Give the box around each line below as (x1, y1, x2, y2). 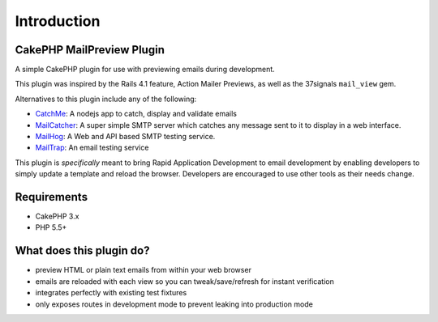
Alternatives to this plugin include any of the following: (15, 94, 197, 104)
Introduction (15, 12, 101, 30)
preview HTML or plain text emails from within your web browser (35, 265, 251, 275)
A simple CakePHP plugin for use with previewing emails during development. (15, 65, 275, 74)
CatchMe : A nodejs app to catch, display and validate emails (35, 109, 238, 119)
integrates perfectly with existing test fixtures (35, 288, 187, 298)
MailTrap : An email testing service (35, 142, 149, 153)
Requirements (15, 190, 88, 204)
